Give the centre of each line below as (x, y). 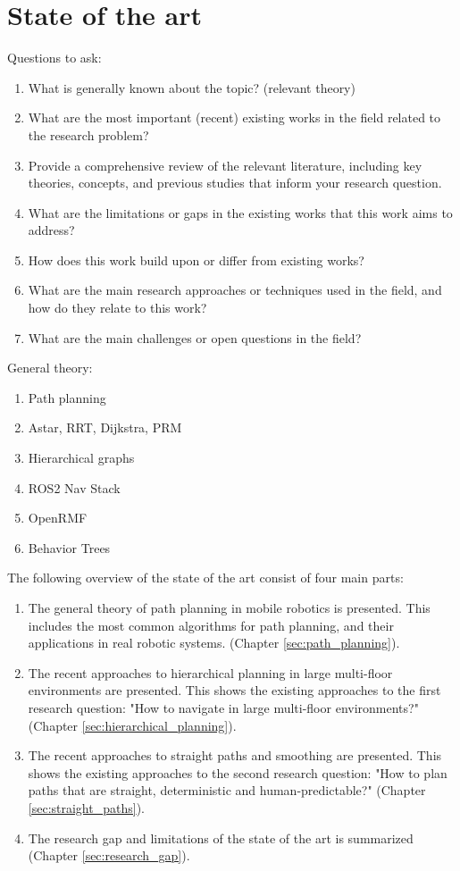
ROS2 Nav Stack (74, 487)
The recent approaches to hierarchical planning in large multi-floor (210, 672)
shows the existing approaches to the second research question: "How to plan (238, 772)
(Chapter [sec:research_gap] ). (109, 855)
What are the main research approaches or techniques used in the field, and (235, 290)
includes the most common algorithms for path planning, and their (211, 625)
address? (51, 230)
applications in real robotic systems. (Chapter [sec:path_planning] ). (214, 643)
